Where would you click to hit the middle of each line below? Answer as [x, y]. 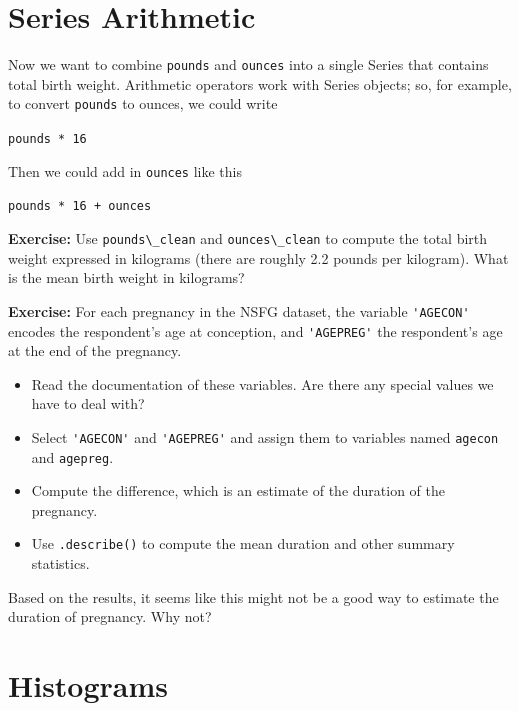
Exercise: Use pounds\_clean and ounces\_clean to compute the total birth [248, 238]
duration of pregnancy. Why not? [110, 616]
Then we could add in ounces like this [125, 170]
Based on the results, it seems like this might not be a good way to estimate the [253, 596]
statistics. [60, 563]
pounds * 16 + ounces [80, 206]
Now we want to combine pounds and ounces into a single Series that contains [248, 64]
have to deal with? [88, 403]
